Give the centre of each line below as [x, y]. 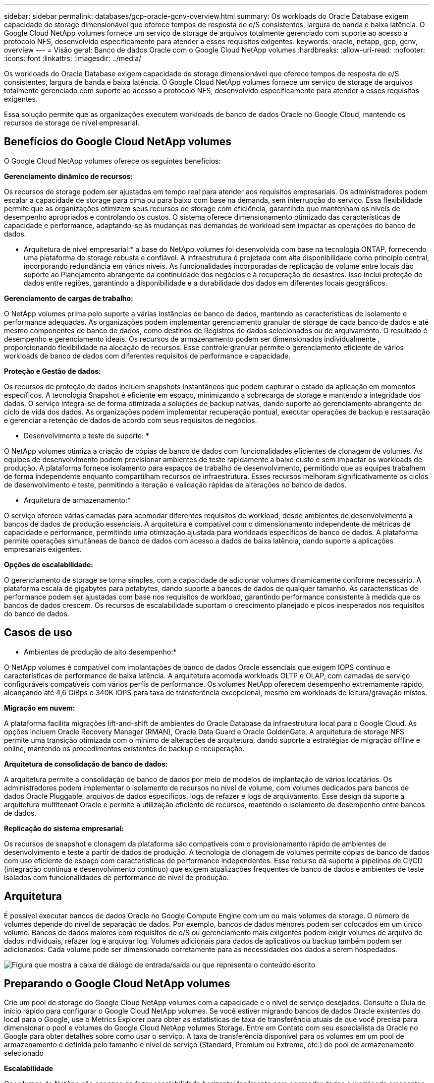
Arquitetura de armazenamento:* [78, 500]
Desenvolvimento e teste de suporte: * [87, 435]
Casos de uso [38, 633]
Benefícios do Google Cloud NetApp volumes [118, 142]
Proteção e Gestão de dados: [53, 371]
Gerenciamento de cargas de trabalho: [69, 298]
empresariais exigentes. [43, 549]
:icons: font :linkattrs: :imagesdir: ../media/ [73, 58]
